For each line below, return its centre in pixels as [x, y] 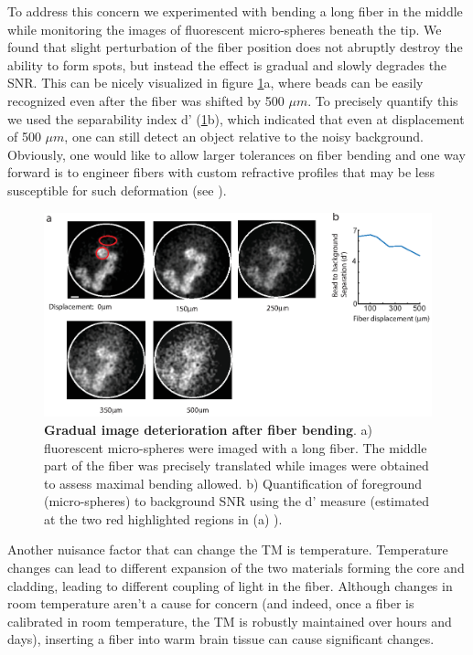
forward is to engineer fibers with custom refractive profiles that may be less [221, 172]
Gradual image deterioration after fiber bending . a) [209, 429]
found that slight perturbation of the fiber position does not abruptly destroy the [235, 47]
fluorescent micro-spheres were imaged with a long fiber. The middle [236, 447]
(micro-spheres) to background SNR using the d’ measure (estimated [237, 501]
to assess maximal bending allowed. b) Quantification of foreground [233, 483]
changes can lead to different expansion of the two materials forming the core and [236, 568]
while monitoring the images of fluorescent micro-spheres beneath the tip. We [225, 29]
